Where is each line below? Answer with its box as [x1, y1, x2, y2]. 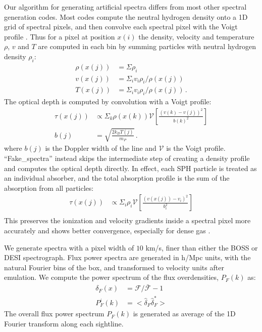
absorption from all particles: [4, 182, 94, 193]
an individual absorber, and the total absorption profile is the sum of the [4, 173, 230, 183]
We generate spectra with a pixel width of [4, 242, 134, 253]
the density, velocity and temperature [138, 31, 254, 41]
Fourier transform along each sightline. [4, 318, 124, 328]
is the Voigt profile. [166, 143, 226, 153]
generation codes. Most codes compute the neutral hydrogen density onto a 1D [4, 11, 248, 22]
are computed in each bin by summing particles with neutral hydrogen [38, 41, 256, 52]
